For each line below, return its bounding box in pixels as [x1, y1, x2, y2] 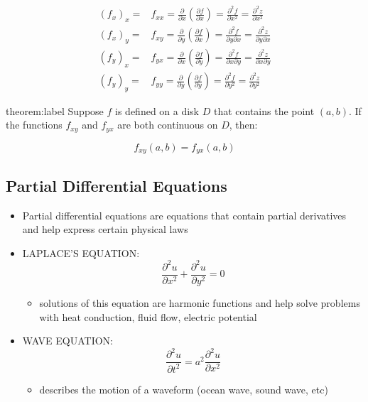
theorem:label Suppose [6, 103, 104, 118]
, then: [229, 117, 258, 132]
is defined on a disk [115, 103, 200, 118]
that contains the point [213, 103, 315, 118]
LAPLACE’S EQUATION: [22, 245, 140, 260]
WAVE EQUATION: [22, 333, 113, 348]
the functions [6, 117, 63, 132]
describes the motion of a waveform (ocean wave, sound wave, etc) [39, 381, 328, 396]
